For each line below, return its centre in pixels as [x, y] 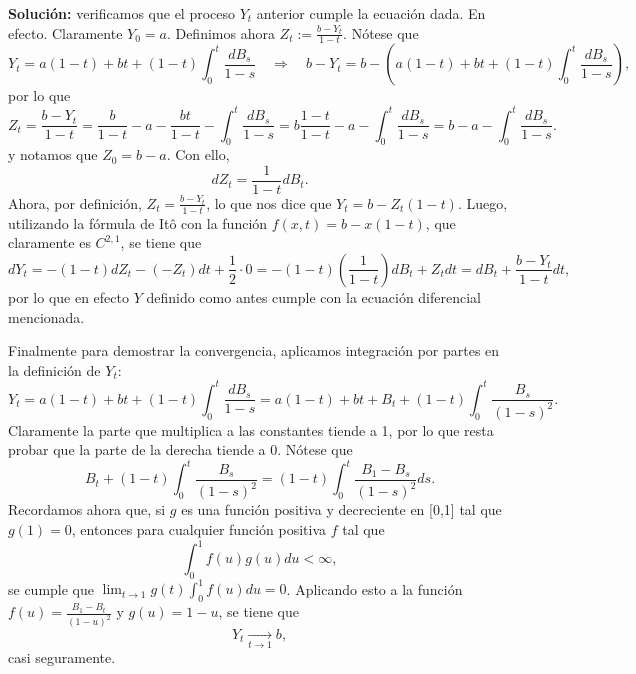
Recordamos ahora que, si [87, 509]
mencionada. [46, 316]
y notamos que [53, 154]
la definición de [54, 369]
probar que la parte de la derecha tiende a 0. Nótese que [180, 449]
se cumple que [51, 588]
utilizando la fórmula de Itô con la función [138, 222]
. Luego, [482, 202]
